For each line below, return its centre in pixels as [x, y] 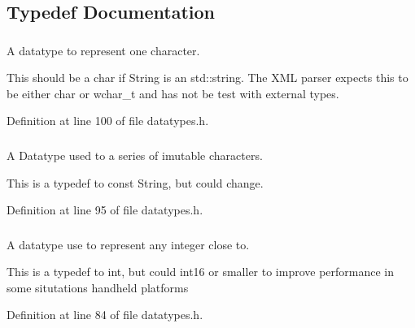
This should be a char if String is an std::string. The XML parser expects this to [207, 78]
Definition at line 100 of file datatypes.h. [108, 121]
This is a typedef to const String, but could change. [135, 182]
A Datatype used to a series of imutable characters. [135, 155]
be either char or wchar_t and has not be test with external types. [173, 93]
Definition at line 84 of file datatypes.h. [105, 315]
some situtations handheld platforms [98, 287]
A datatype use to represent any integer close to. [128, 244]
